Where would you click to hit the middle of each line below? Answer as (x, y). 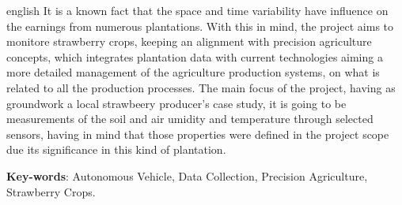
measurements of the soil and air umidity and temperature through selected (190, 119)
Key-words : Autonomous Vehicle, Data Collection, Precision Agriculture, (187, 175)
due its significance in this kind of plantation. (116, 149)
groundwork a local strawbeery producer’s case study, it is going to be (176, 103)
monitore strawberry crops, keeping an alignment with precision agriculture (189, 41)
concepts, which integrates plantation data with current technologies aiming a (195, 56)
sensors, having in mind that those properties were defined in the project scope (198, 134)
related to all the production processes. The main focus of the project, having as (201, 87)
